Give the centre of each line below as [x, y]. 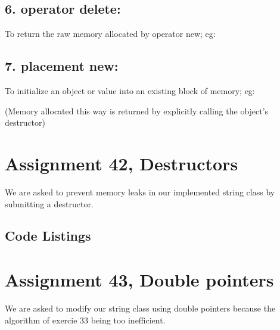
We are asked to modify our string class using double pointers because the [140, 308]
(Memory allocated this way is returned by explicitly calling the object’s [137, 110]
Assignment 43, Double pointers [139, 280]
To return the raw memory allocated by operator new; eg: [110, 34]
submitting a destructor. [49, 203]
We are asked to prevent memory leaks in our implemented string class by [140, 192]
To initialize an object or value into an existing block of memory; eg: [130, 91]
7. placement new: [62, 66]
